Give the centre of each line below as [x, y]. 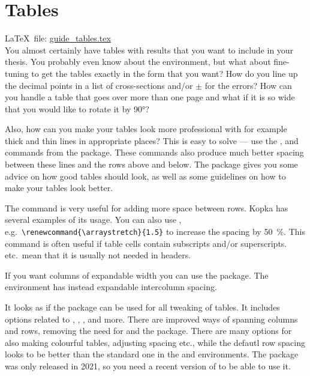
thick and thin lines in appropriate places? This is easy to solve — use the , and [152, 140]
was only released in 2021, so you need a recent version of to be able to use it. [148, 366]
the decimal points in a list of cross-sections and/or [99, 85]
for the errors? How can [248, 85]
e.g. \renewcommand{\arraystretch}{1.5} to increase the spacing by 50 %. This [155, 232]
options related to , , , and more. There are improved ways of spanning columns [151, 319]
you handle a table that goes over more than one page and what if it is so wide [150, 97]
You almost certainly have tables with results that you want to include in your [149, 50]
